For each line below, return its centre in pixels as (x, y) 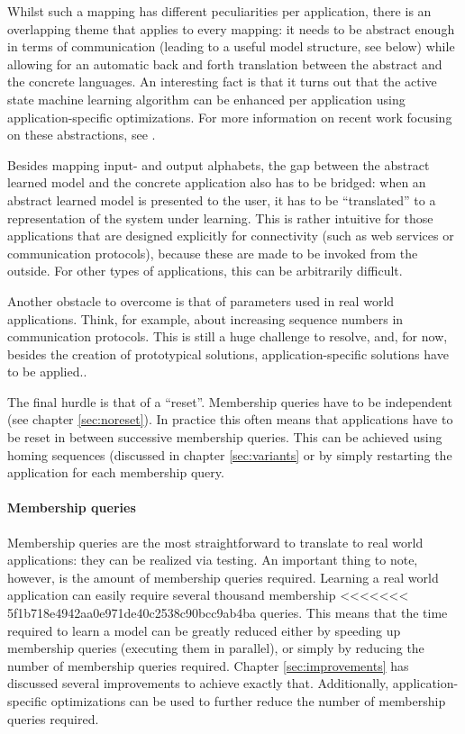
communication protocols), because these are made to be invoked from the (213, 253)
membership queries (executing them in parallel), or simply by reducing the (216, 648)
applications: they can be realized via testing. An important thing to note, (213, 560)
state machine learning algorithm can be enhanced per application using (206, 99)
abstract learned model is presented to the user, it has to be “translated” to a (222, 199)
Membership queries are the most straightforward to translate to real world (215, 542)
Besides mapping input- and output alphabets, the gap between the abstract (219, 164)
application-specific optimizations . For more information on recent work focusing (230, 117)
